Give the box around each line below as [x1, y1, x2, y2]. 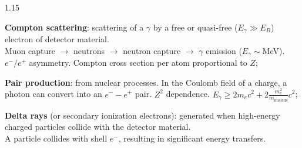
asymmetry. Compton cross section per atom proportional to [29, 56, 247, 69]
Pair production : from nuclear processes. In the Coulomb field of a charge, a [5, 76, 287, 88]
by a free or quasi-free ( [153, 21, 238, 33]
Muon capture [5, 44, 56, 56]
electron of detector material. [5, 33, 109, 45]
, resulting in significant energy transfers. [118, 132, 266, 144]
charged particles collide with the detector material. [5, 120, 191, 133]
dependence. [166, 88, 210, 100]
